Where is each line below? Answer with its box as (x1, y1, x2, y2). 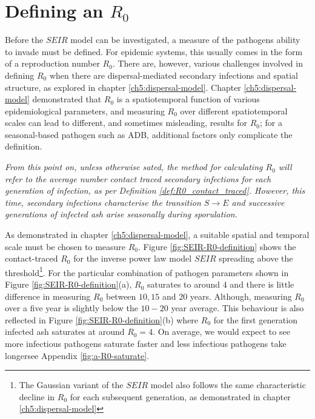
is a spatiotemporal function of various (116, 93, 260, 105)
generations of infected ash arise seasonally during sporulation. (5, 208, 237, 220)
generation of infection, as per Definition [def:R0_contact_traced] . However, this (5, 184, 305, 197)
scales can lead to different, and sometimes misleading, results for (5, 116, 247, 129)
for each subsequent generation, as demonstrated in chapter (70, 390, 291, 403)
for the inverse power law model (73, 252, 192, 265)
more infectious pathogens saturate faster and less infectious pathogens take (5, 337, 287, 350)
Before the (5, 33, 44, 46)
